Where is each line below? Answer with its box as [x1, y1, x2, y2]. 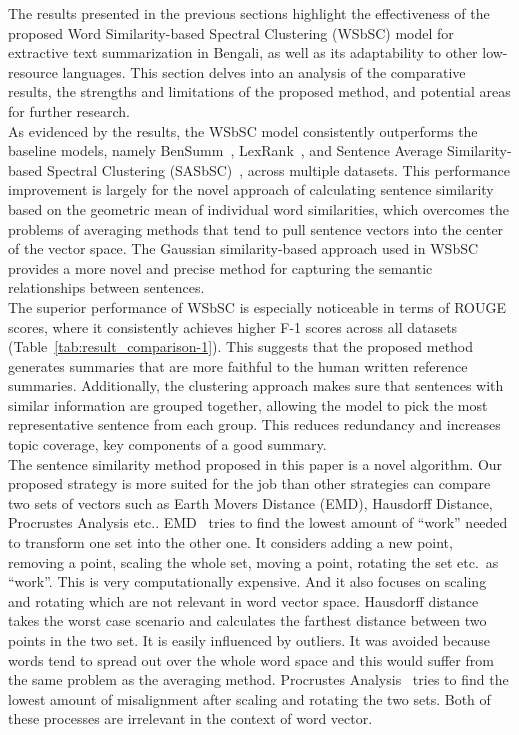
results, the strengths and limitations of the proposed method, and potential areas [8, 81, 511, 102]
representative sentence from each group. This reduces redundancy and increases [8, 414, 501, 435]
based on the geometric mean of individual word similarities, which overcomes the [8, 198, 509, 219]
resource [8, 61, 58, 82]
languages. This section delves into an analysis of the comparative [62, 61, 466, 82]
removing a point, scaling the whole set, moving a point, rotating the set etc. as [8, 551, 499, 572]
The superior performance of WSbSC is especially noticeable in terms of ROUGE [8, 296, 506, 317]
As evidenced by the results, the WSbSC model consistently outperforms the [8, 120, 478, 141]
